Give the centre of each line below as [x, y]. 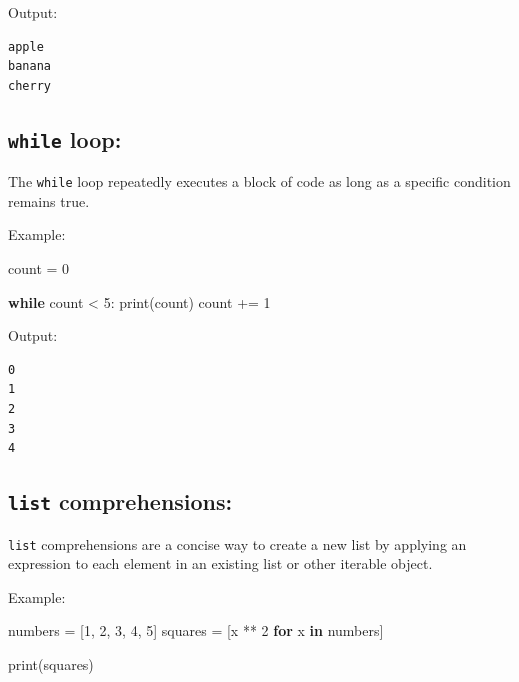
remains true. [49, 200]
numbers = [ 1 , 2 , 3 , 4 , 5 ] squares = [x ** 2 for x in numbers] [196, 630]
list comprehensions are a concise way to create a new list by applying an [237, 543]
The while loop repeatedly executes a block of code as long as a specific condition [259, 181]
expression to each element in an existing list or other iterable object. [220, 563]
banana [29, 66]
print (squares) [51, 663]
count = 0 [39, 268]
